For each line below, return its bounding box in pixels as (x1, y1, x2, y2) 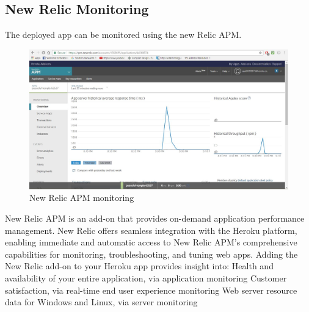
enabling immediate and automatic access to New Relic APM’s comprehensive (5, 236, 297, 249)
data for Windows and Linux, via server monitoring (5, 296, 198, 308)
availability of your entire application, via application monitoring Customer (5, 271, 287, 284)
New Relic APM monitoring (29, 191, 134, 204)
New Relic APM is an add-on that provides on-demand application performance (5, 211, 305, 224)
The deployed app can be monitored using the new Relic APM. (5, 28, 242, 41)
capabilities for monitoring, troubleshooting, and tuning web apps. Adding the (5, 247, 298, 260)
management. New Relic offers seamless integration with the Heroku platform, (5, 223, 297, 236)
